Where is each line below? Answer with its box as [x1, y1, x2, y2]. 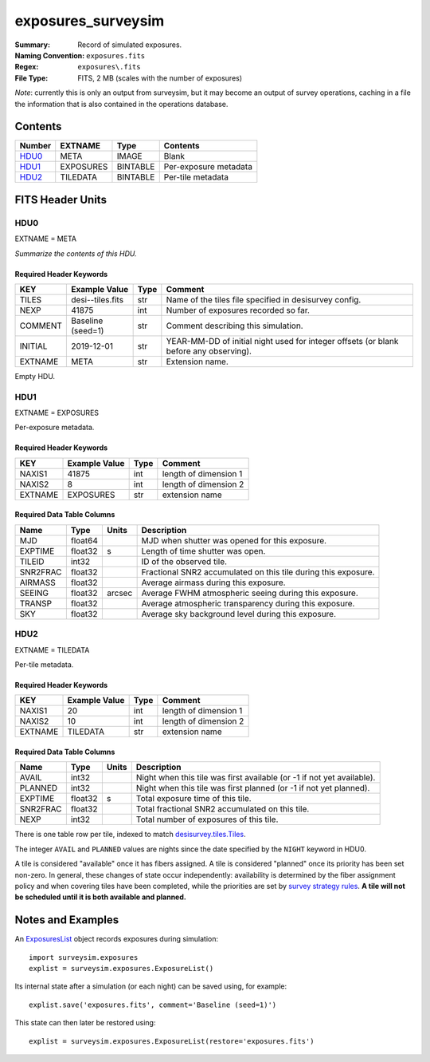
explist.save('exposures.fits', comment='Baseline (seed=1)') [29, 1000, 277, 1009]
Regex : [14, 62, 39, 72]
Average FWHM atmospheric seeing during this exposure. [141, 587, 358, 598]
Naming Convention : [14, 50, 85, 60]
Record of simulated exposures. [77, 40, 182, 49]
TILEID [19, 555, 45, 567]
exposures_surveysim [14, 12, 165, 30]
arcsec [107, 587, 133, 598]
